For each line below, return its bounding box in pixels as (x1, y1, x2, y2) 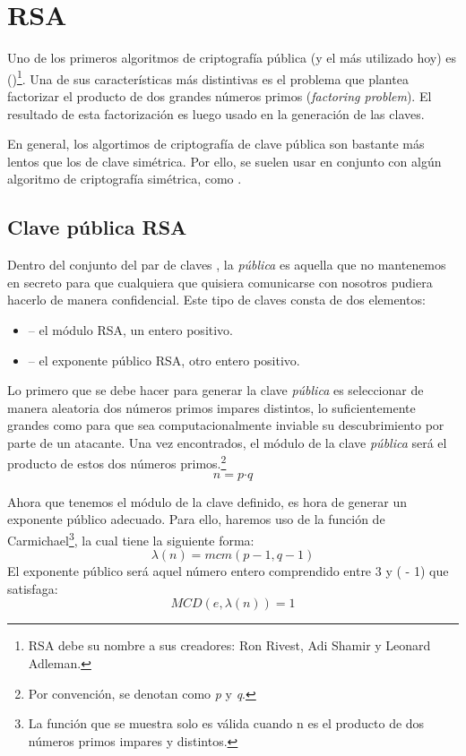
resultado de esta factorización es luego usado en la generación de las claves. (7, 104, 425, 123)
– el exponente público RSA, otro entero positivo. (28, 350, 300, 369)
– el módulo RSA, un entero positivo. (28, 320, 234, 339)
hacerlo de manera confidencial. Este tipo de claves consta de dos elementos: (7, 290, 426, 309)
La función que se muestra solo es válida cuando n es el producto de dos (28, 714, 425, 733)
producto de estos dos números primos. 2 (7, 451, 227, 473)
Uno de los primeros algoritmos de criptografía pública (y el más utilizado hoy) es (7, 48, 457, 67)
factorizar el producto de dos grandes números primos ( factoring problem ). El (7, 86, 432, 105)
